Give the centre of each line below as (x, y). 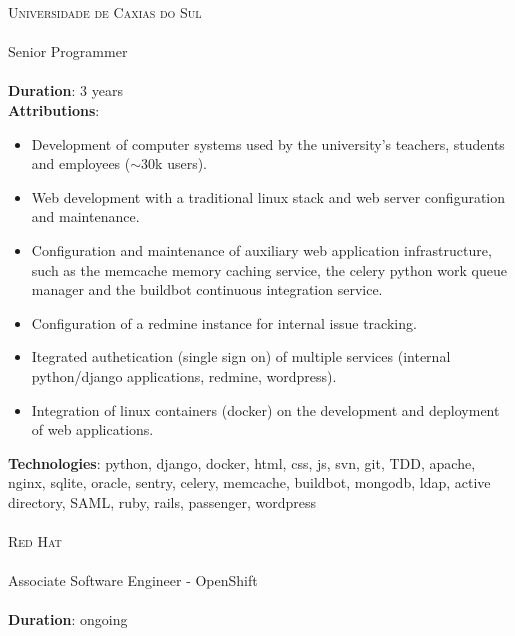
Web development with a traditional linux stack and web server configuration (268, 196)
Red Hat (35, 541)
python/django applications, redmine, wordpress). (184, 375)
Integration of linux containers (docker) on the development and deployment (265, 409)
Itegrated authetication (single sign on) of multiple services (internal (241, 356)
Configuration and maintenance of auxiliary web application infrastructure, (261, 249)
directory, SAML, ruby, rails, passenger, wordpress (162, 501)
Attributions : (54, 109)
